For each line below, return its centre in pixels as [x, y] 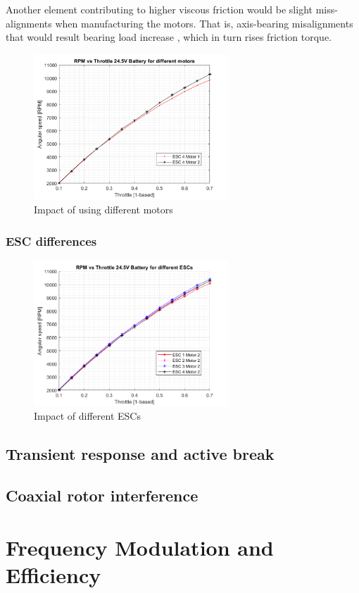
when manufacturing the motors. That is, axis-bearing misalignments [204, 23]
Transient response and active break [140, 454]
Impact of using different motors [103, 210]
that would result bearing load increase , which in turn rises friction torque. [169, 37]
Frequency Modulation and [140, 547]
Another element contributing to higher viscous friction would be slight [159, 9]
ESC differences [51, 241]
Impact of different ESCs [87, 416]
